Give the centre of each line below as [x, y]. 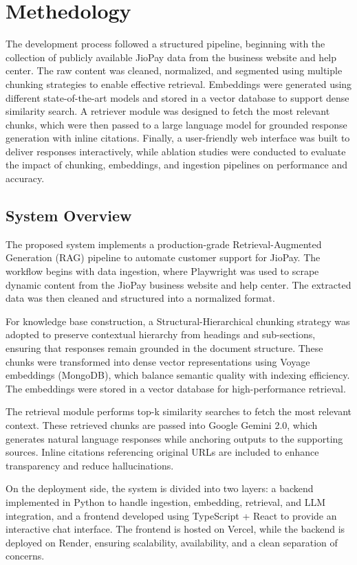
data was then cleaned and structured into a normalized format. [140, 298]
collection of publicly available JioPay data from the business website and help [171, 57]
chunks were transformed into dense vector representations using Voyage [158, 361]
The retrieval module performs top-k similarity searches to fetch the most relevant [179, 411]
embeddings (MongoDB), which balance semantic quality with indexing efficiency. [178, 375]
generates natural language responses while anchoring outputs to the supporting [174, 438]
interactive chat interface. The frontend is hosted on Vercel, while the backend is [175, 529]
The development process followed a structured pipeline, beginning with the [165, 44]
